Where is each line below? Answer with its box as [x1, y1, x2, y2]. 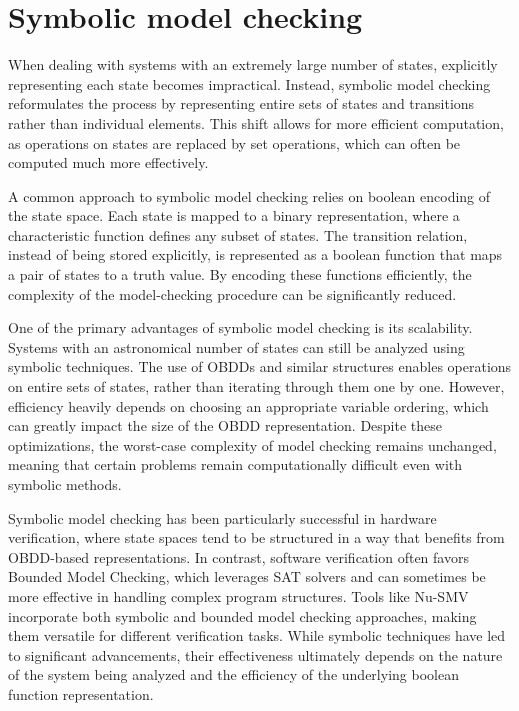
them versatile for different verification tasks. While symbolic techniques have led [8, 625, 506, 646]
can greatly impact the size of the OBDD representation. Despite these [8, 415, 442, 436]
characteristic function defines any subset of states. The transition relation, [8, 224, 468, 245]
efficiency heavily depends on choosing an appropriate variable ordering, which [8, 395, 489, 416]
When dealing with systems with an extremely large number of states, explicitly [8, 54, 498, 75]
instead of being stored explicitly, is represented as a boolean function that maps [8, 244, 503, 265]
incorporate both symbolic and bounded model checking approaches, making [8, 605, 477, 626]
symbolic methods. [8, 474, 122, 494]
